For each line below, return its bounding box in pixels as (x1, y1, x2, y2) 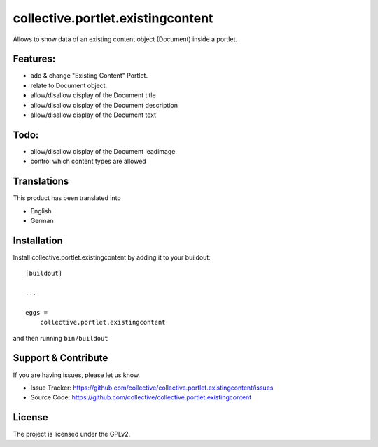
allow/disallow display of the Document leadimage (30, 147, 176, 155)
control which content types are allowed (30, 157, 146, 166)
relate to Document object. (30, 81, 108, 90)
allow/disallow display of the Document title (30, 91, 157, 99)
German (30, 217, 54, 225)
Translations (13, 176, 69, 187)
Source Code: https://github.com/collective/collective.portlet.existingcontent (30, 393, 252, 402)
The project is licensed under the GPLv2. (13, 430, 131, 439)
